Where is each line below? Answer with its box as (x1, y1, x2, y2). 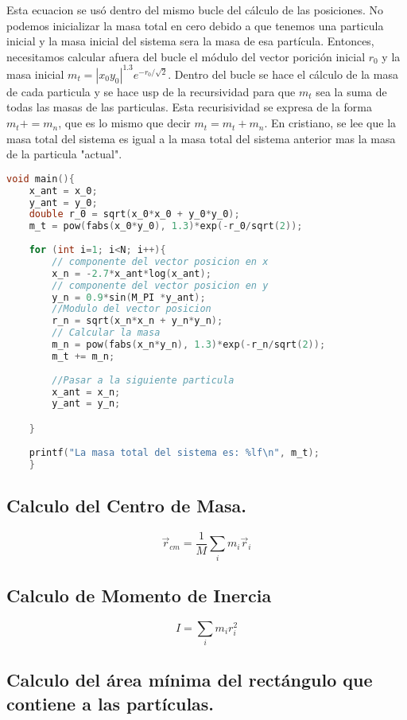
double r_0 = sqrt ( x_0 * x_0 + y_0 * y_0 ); (29, 208, 240, 220)
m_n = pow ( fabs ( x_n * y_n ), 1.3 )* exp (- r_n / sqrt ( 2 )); (52, 339, 326, 351)
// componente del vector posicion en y (52, 279, 269, 291)
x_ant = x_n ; (52, 386, 121, 398)
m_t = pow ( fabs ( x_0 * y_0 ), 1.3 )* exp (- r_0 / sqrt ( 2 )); (29, 220, 303, 232)
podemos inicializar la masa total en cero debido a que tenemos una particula (6, 17, 384, 33)
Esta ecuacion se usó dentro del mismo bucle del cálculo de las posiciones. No (6, 2, 383, 18)
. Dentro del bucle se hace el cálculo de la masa (168, 65, 398, 82)
